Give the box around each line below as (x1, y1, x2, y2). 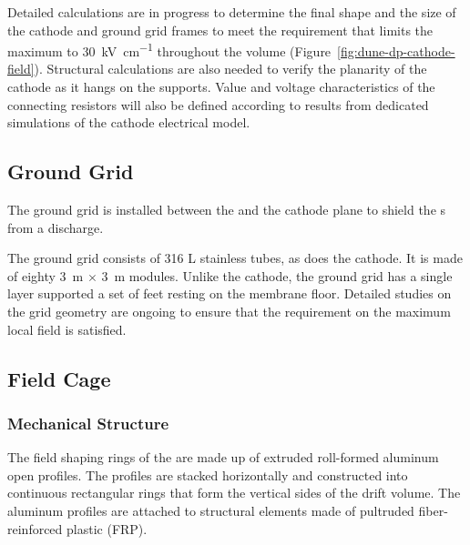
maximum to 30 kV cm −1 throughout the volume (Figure (7, 39, 332, 60)
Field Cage (7, 364, 111, 392)
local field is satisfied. (7, 319, 127, 338)
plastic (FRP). (66, 519, 148, 538)
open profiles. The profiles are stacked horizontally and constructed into (7, 465, 408, 484)
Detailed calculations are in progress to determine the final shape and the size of (7, 3, 456, 21)
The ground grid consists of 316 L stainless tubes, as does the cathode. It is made (7, 248, 463, 267)
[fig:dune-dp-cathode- (337, 41, 455, 60)
